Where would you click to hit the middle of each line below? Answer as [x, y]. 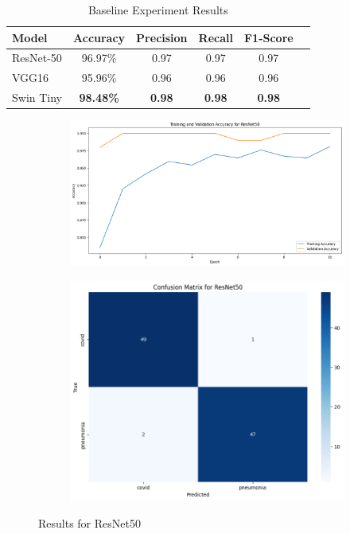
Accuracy [99, 37]
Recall [216, 37]
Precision [162, 37]
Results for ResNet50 [89, 522]
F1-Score [268, 37]
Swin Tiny [37, 97]
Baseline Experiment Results [158, 10]
